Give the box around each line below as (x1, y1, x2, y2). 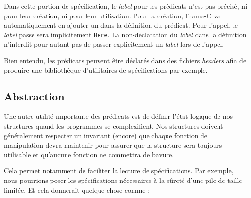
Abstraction (4, 88, 65, 103)
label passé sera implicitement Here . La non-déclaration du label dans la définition (4, 29, 247, 39)
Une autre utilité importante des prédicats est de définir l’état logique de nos (4, 111, 233, 121)
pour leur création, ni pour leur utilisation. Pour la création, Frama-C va (4, 10, 220, 20)
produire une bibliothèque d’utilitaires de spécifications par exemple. (4, 65, 208, 75)
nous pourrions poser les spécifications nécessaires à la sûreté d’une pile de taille (4, 175, 242, 185)
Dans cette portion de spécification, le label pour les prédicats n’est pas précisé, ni (4, 1, 248, 11)
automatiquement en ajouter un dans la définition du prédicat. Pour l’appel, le (4, 20, 238, 30)
